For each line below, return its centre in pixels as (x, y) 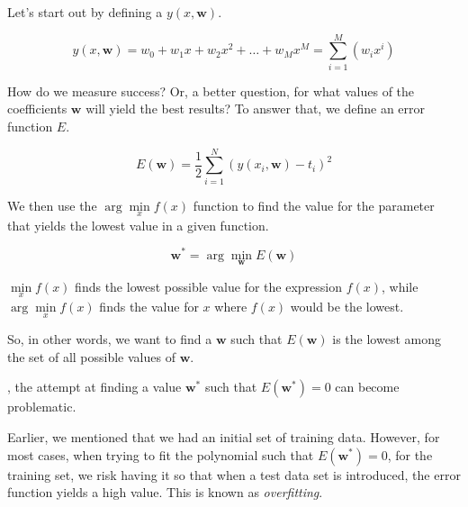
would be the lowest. (347, 306)
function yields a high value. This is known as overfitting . (165, 492)
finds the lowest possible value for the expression (208, 286)
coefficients (37, 109)
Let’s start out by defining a (85, 12)
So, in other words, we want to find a (110, 339)
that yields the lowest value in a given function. (138, 225)
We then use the (52, 205)
